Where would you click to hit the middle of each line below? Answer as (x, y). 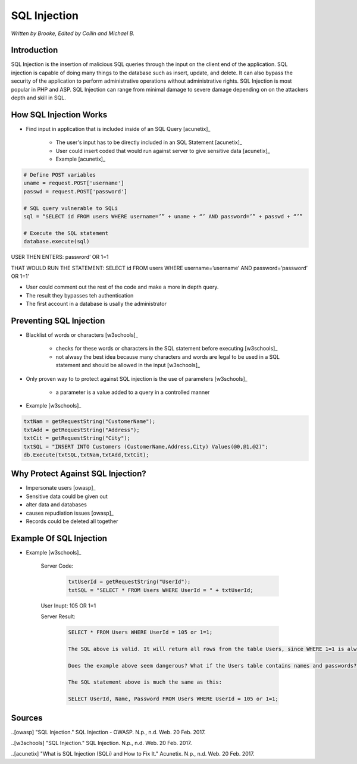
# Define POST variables (60, 175)
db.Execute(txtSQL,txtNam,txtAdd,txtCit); (86, 455)
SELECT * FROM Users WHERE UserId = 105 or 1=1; (140, 633)
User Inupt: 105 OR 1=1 (68, 605)
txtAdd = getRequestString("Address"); (82, 430)
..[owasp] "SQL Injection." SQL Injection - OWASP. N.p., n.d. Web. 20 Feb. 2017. (108, 732)
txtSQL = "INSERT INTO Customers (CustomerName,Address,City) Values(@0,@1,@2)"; (146, 447)
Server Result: (58, 616)
